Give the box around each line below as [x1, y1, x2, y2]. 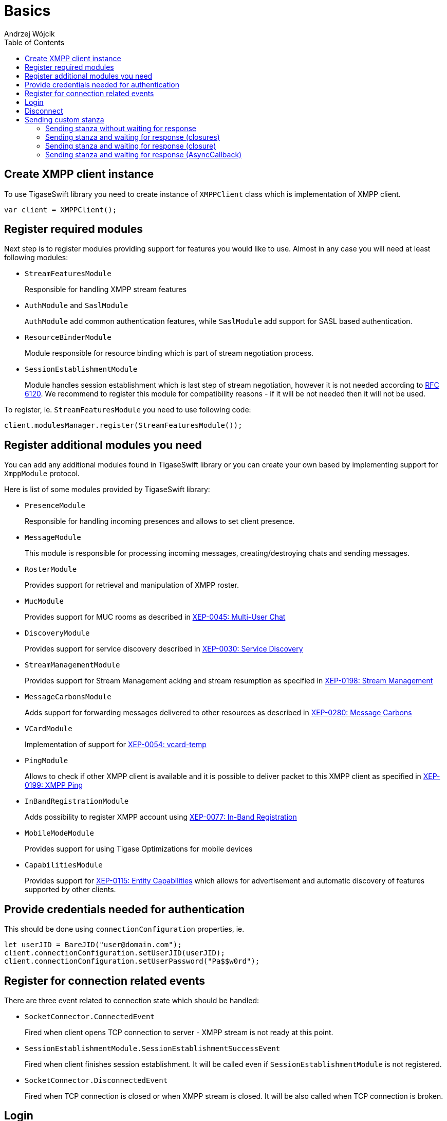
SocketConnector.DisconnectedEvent [25, 1076, 168, 1084]
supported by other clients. [25, 885, 116, 894]
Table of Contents [4, 38, 65, 47]
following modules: [4, 253, 68, 262]
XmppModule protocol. [4, 469, 80, 478]
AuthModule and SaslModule [25, 301, 128, 310]
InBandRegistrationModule [25, 797, 129, 806]
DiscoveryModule [25, 629, 90, 638]
